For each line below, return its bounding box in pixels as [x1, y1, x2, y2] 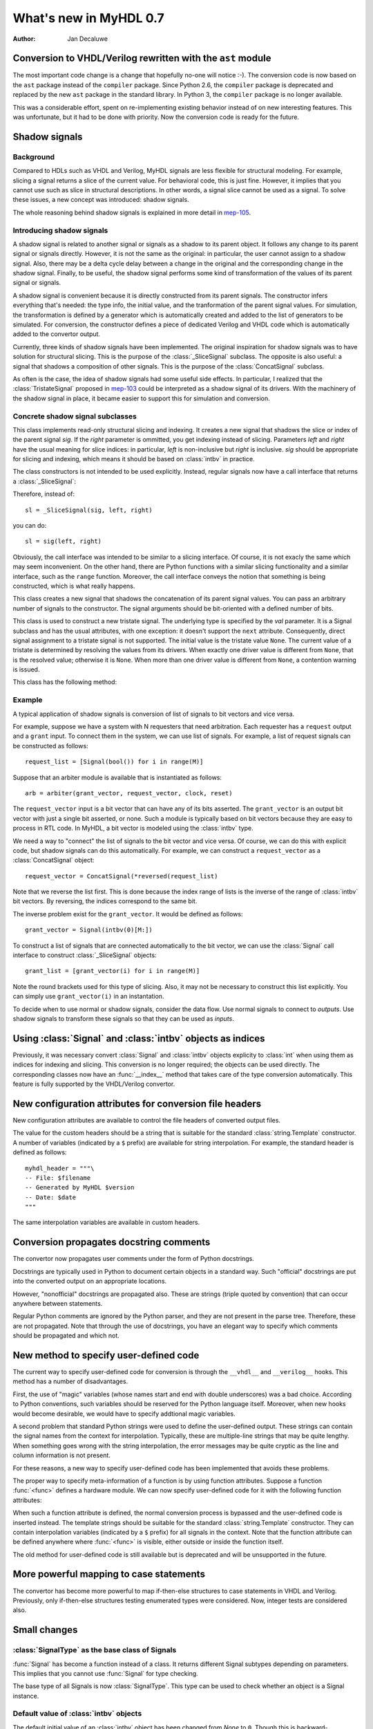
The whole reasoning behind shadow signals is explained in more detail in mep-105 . [12, 208, 251, 216]
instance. [12, 1692, 39, 1700]
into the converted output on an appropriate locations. [12, 1277, 167, 1286]
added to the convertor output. [12, 330, 100, 338]
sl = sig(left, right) [25, 537, 102, 546]
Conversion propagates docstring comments [12, 1237, 211, 1248]
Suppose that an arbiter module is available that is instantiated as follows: [12, 773, 222, 782]
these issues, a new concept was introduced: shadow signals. [12, 196, 189, 204]
